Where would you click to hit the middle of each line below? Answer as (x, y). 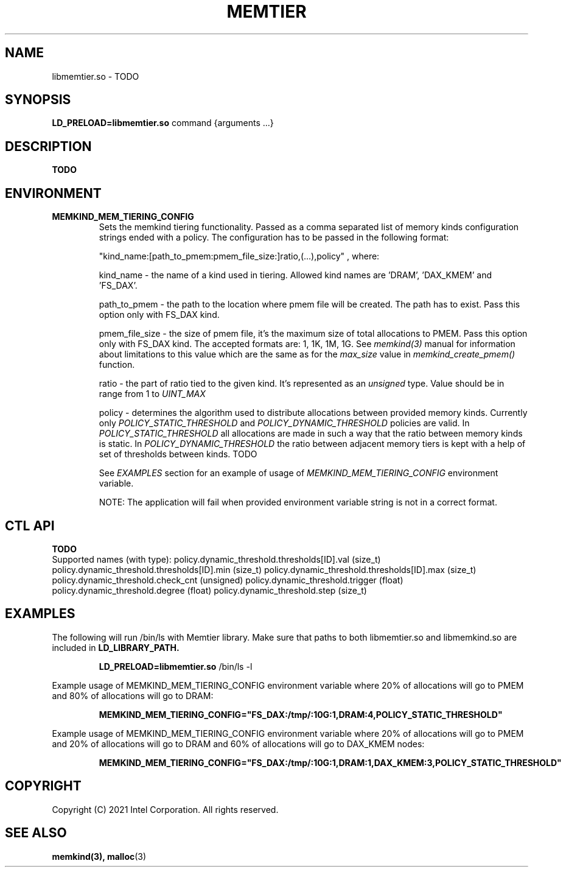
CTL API (30, 526)
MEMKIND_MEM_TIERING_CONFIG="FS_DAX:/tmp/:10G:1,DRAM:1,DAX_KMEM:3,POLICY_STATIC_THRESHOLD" (330, 762)
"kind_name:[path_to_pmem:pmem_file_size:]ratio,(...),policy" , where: (239, 256)
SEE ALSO (36, 833)
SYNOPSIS (38, 100)
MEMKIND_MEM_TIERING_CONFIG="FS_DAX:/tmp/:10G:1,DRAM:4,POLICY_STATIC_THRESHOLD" (301, 714)
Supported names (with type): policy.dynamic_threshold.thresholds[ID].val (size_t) (216, 559)
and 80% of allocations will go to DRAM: (133, 695)
